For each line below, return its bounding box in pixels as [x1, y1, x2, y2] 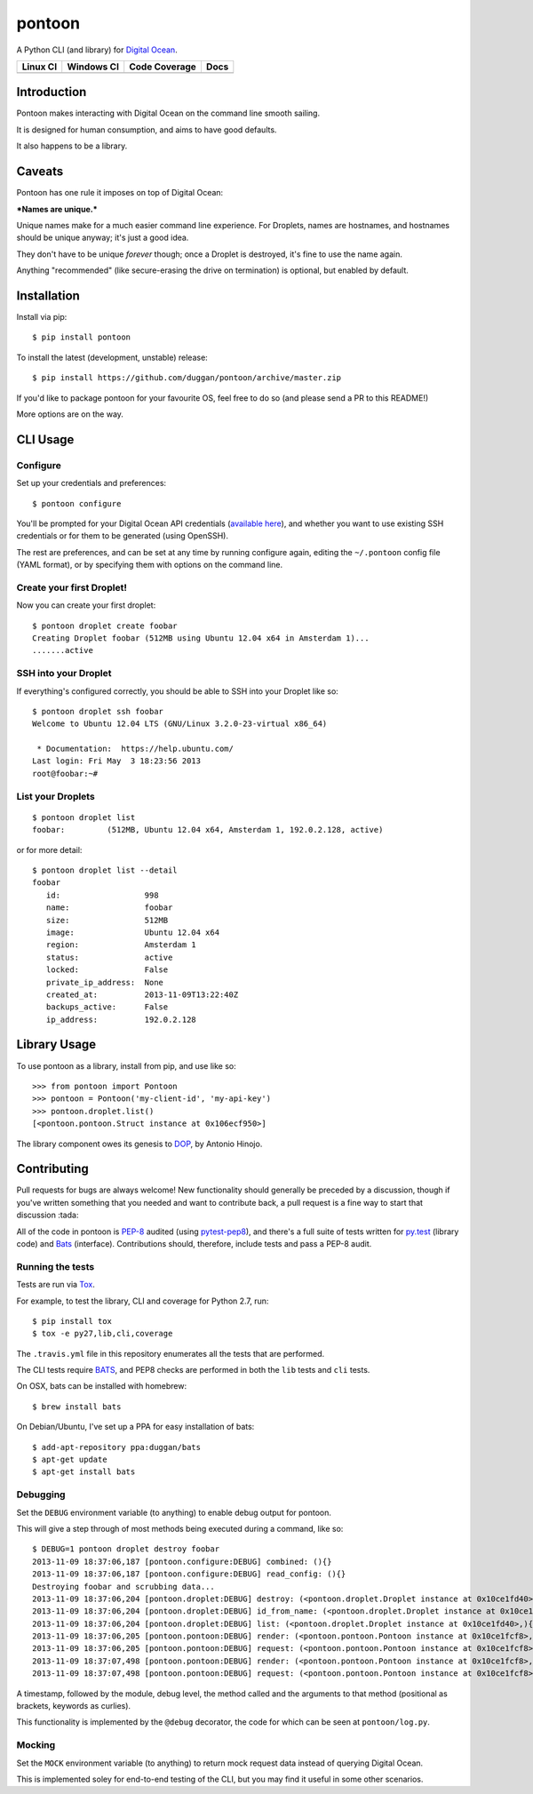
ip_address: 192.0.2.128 [45, 1014, 197, 1025]
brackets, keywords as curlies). [16, 1701, 131, 1711]
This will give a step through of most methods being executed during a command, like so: [16, 1523, 344, 1534]
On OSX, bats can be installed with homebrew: [16, 1381, 187, 1391]
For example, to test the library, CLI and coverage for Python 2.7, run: [16, 1296, 269, 1306]
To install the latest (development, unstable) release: [16, 352, 208, 363]
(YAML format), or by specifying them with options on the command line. [16, 560, 283, 570]
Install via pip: [16, 312, 68, 322]
